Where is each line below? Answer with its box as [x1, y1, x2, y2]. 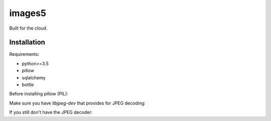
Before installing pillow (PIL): [9, 91, 69, 97]
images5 [9, 8, 46, 19]
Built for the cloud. [9, 25, 48, 31]
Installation [9, 38, 45, 47]
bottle [22, 82, 34, 88]
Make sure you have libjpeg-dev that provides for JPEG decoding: [9, 100, 146, 106]
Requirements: [9, 51, 40, 57]
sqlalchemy [22, 74, 46, 80]
